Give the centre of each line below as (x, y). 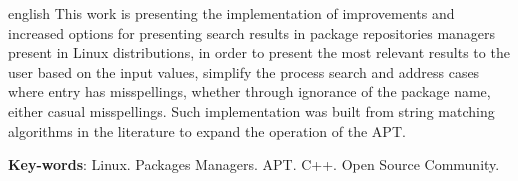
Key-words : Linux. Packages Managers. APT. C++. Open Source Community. (254, 164)
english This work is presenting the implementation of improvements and (231, 13)
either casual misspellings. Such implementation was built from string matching (251, 110)
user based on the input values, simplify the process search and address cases (244, 71)
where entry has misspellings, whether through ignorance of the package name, (249, 91)
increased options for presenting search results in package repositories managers (252, 32)
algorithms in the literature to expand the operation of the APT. (207, 130)
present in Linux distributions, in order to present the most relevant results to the (259, 52)
